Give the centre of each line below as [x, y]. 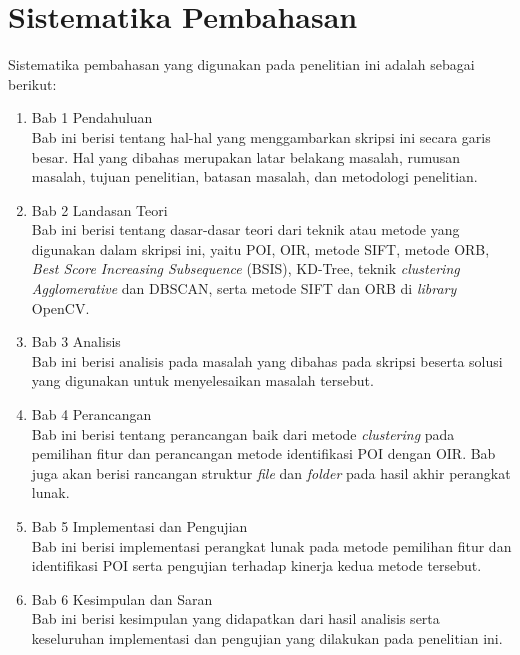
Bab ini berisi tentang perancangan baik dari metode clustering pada [243, 433]
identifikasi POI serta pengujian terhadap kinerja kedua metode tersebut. [256, 565]
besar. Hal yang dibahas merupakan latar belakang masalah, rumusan [246, 156]
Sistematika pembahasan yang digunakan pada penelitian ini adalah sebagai [241, 64]
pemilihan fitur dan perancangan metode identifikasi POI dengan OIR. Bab [263, 453]
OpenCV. [60, 307]
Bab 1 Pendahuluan [92, 117]
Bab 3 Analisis [76, 341]
